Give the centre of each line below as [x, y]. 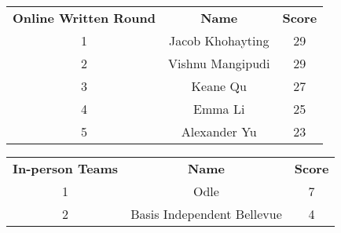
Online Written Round [84, 18]
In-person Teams [66, 168]
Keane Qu [219, 86]
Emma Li [219, 109]
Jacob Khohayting [219, 40]
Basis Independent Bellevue [206, 214]
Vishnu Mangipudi [219, 63]
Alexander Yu [219, 131]
